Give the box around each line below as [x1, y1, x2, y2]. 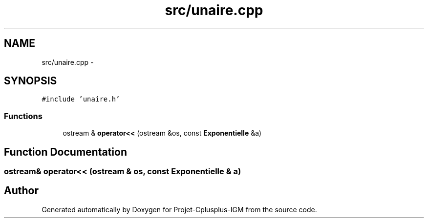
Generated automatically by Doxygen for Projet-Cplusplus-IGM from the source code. [42, 205, 317, 214]
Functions [4, 111, 43, 121]
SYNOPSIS [4, 75, 57, 87]
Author [4, 184, 39, 197]
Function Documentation [4, 145, 127, 158]
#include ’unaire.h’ [42, 95, 120, 103]
